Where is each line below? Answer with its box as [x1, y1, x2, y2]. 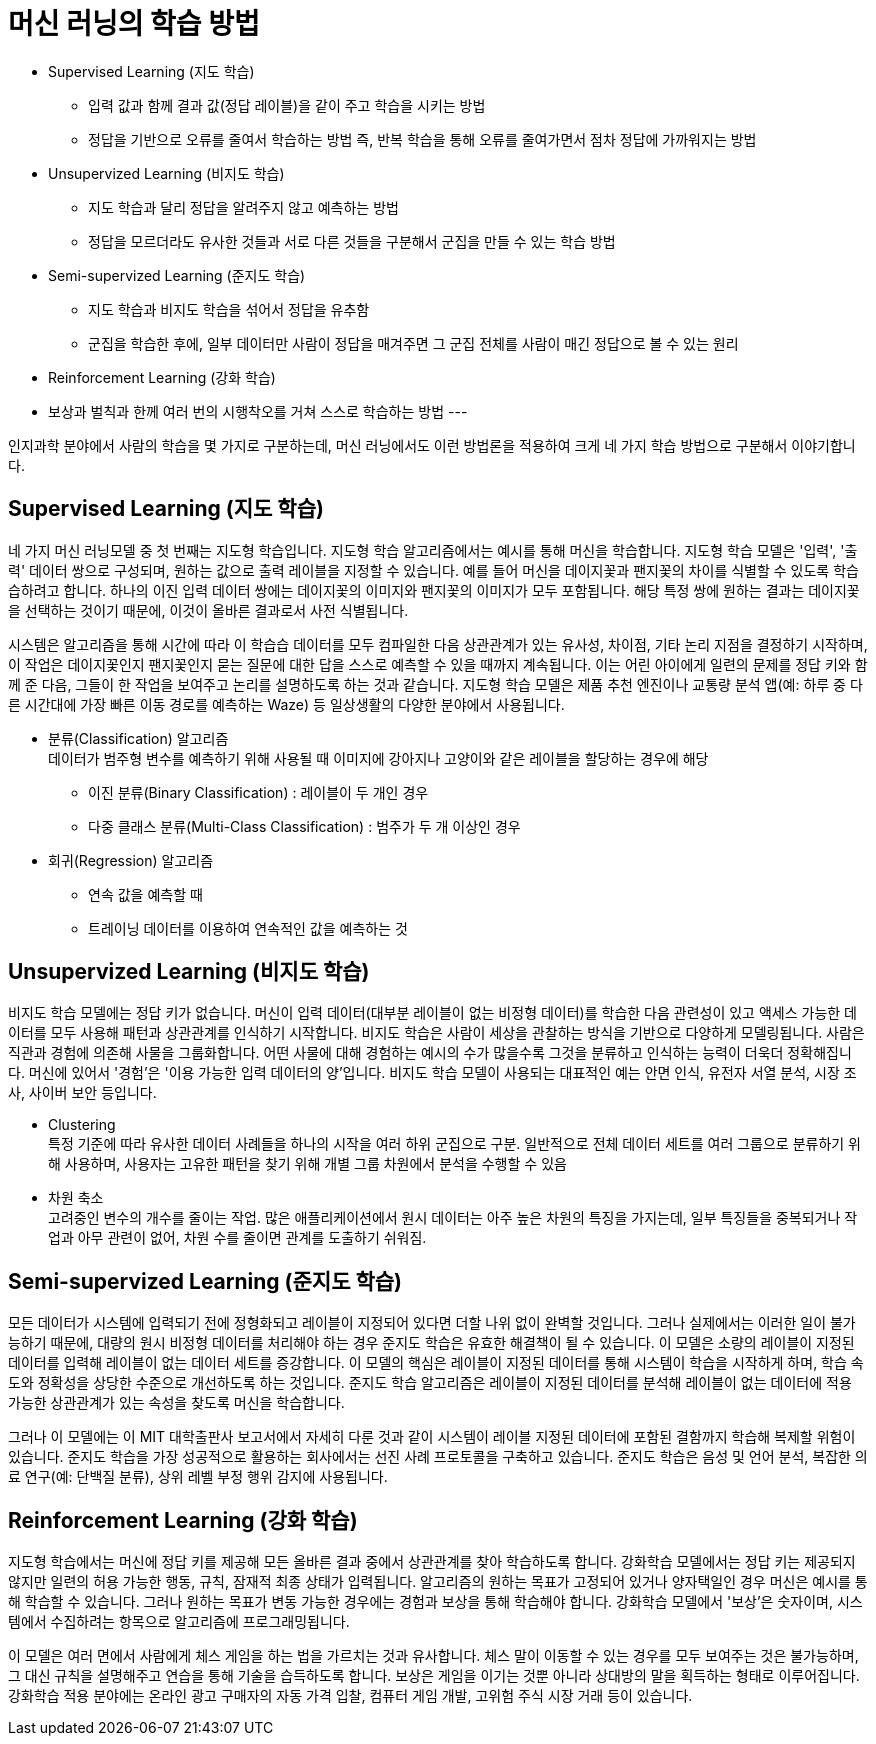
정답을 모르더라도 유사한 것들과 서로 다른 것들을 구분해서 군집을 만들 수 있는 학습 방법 [88, 232, 616, 250]
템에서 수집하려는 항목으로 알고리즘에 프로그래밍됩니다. [8, 1613, 350, 1631]
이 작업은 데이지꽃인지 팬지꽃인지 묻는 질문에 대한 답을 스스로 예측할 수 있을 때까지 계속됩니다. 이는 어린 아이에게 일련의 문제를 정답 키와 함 [8, 655, 868, 673]
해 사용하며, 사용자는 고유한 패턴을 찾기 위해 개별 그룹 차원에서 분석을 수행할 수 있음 [48, 1155, 567, 1173]
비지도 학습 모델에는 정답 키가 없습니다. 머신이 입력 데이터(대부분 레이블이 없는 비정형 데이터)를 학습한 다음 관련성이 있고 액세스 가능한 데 [8, 1004, 857, 1022]
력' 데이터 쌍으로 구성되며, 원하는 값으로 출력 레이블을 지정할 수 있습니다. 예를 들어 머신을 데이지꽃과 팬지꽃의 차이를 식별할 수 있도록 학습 [8, 561, 859, 579]
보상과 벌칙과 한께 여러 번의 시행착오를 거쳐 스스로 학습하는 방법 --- [48, 402, 468, 420]
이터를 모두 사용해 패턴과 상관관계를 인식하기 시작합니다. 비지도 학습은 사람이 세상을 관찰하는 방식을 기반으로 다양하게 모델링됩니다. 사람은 [8, 1024, 865, 1042]
